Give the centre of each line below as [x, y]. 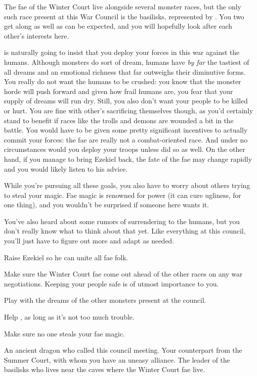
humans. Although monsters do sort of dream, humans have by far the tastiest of [127, 62]
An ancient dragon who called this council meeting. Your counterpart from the [123, 350]
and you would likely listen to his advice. [66, 168]
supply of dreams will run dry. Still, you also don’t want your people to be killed [126, 101]
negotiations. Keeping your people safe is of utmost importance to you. [111, 283]
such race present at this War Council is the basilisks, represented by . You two [124, 16]
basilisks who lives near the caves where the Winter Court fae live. [105, 369]
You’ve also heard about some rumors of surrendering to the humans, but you [122, 221]
